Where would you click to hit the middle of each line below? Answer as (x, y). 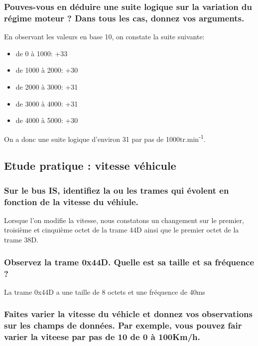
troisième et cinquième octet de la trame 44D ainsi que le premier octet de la (122, 230)
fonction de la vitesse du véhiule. (71, 201)
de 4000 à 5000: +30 (47, 120)
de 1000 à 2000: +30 (47, 70)
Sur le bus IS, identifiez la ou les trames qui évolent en (117, 190)
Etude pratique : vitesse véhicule (90, 166)
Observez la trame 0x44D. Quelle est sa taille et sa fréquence (129, 262)
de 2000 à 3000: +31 (47, 86)
